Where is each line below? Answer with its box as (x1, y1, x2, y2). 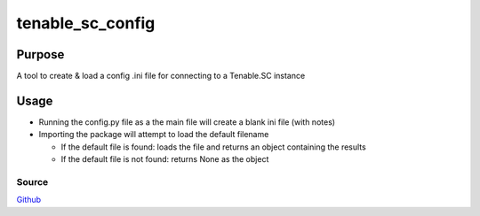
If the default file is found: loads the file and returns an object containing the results (60, 142, 366, 152)
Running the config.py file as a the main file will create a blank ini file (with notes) (38, 116, 336, 127)
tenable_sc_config (16, 13, 156, 33)
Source (16, 175, 49, 188)
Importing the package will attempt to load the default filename (38, 129, 269, 140)
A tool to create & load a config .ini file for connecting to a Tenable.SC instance (16, 71, 306, 81)
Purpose (16, 47, 65, 62)
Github (16, 195, 42, 205)
